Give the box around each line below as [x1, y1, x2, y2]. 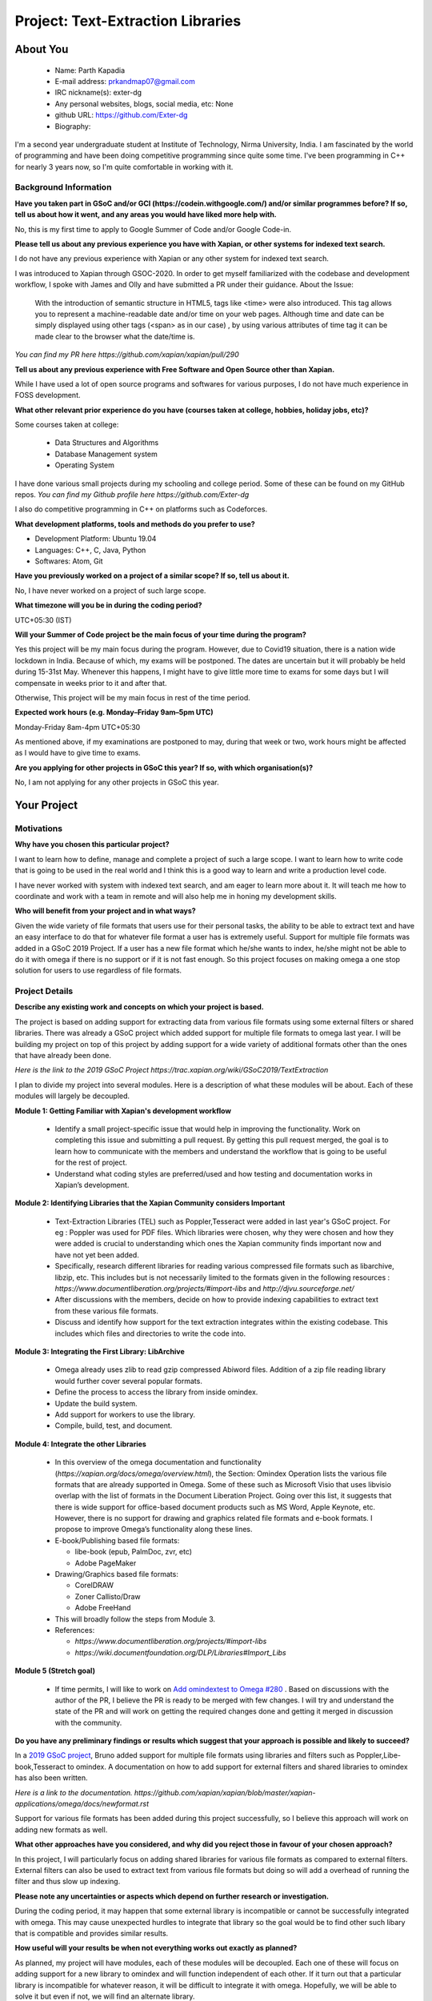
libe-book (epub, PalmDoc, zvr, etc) [74, 1547, 192, 1557]
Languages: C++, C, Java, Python [34, 545, 146, 555]
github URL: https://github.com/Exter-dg [54, 110, 188, 120]
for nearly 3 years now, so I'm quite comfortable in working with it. [14, 162, 234, 171]
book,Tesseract [14, 1762, 66, 1771]
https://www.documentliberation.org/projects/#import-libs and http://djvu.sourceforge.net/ [54, 1284, 355, 1293]
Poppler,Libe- [356, 1750, 402, 1760]
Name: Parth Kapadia [54, 65, 126, 75]
